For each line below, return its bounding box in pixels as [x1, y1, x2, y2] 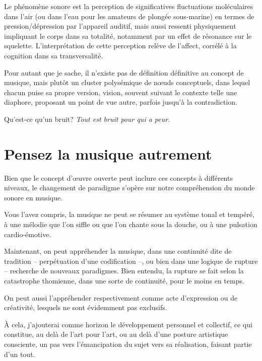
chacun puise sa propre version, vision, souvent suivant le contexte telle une [4, 87, 237, 97]
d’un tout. [4, 348, 35, 359]
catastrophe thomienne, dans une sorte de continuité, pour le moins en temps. [4, 275, 244, 285]
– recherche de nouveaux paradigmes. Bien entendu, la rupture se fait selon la [4, 265, 244, 276]
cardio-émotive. [4, 229, 51, 239]
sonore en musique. [4, 192, 63, 202]
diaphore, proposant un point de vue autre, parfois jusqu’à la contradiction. [4, 97, 237, 107]
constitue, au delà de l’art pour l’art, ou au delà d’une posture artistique [4, 329, 228, 339]
